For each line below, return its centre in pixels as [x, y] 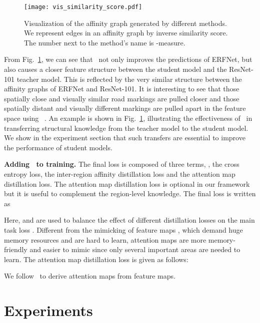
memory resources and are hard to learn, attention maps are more [105, 239]
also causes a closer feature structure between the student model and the [115, 69]
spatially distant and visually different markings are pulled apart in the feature [125, 108]
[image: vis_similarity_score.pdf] [83, 7]
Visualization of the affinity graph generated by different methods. [125, 23]
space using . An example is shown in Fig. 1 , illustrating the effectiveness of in [128, 118]
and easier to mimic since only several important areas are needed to [135, 249]
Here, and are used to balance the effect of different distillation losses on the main [129, 220]
